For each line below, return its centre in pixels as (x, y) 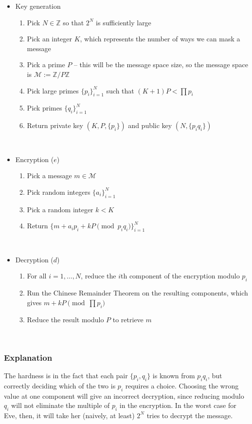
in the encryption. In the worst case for (178, 405)
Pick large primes (53, 90)
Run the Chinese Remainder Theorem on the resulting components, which (137, 293)
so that (73, 22)
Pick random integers (59, 192)
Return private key (55, 125)
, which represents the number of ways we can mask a (160, 39)
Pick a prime (46, 65)
